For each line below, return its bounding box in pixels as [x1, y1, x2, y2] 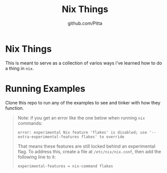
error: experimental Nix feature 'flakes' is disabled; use [17, 130, 147, 135]
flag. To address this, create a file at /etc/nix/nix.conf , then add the [17, 148, 161, 154]
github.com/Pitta [67, 20, 103, 26]
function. [5, 105, 24, 111]
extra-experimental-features [17, 134, 79, 139]
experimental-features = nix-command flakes [17, 163, 113, 168]
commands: [17, 120, 43, 126]
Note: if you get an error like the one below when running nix [17, 114, 145, 121]
